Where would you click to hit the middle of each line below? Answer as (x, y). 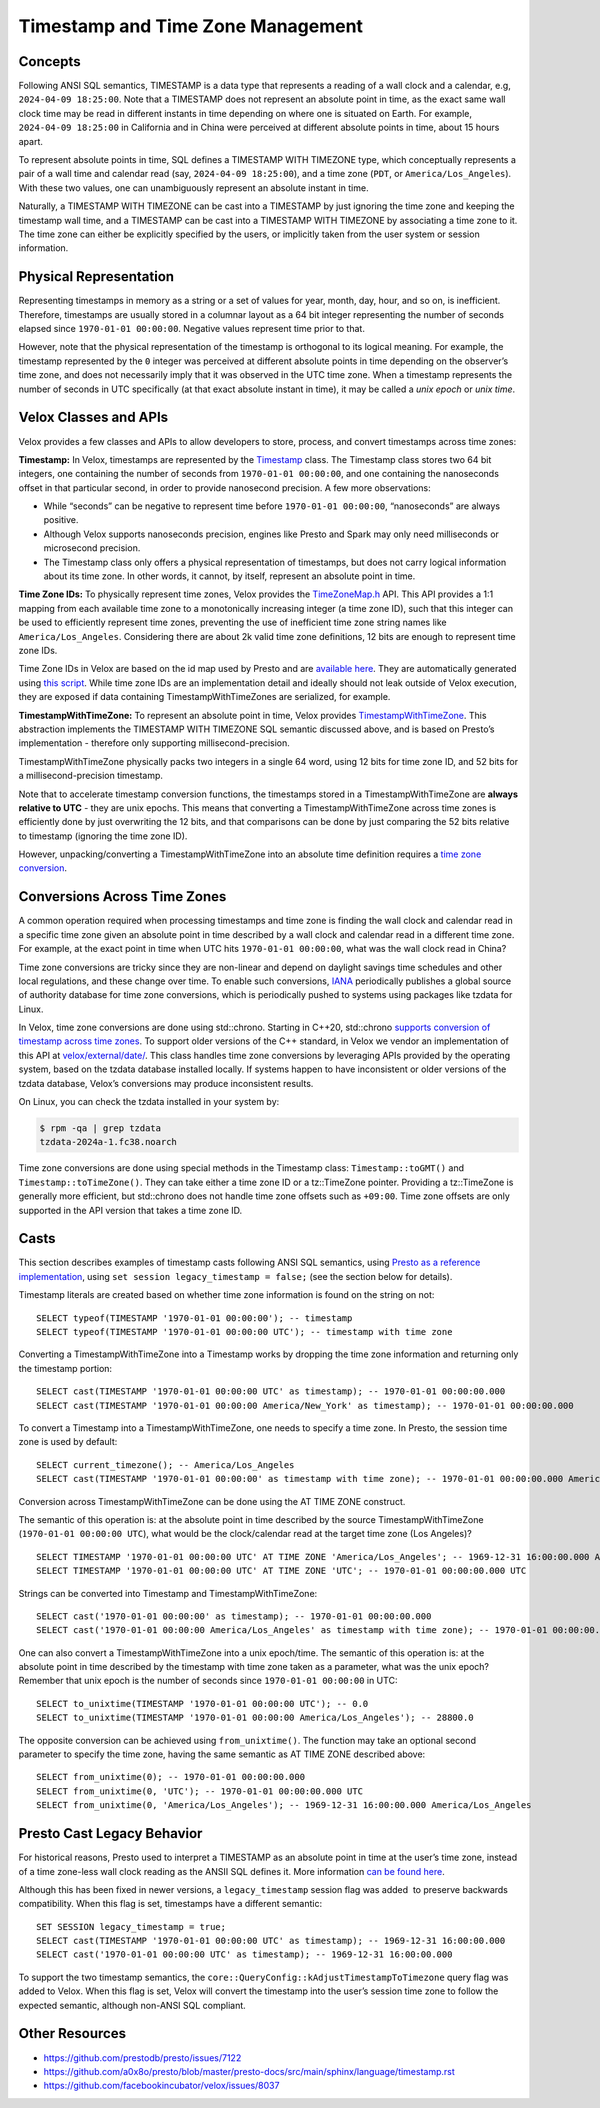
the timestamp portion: (65, 1368)
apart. (31, 141)
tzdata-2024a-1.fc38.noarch (108, 1142)
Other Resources (72, 2033)
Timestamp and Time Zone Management (191, 26)
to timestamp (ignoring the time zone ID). (103, 836)
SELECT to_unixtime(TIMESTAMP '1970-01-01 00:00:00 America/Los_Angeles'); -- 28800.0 (255, 1718)
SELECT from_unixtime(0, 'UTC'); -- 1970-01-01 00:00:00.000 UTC (200, 1791)
